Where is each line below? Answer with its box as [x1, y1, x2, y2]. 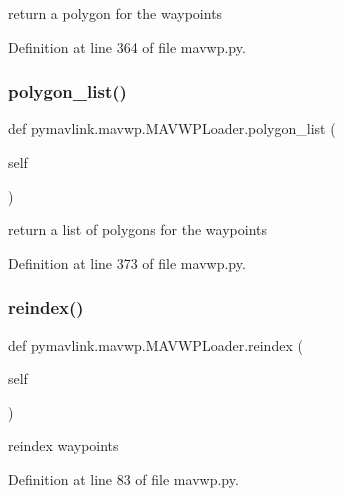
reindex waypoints [8, 435, 119, 456]
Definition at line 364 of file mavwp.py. [8, 36, 246, 57]
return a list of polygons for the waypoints [8, 219, 267, 240]
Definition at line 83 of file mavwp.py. [8, 468, 239, 489]
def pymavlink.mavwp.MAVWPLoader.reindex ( [8, 334, 303, 355]
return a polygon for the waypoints [8, 3, 223, 23]
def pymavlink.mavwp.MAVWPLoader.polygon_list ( [8, 118, 336, 139]
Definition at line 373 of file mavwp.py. [8, 252, 246, 273]
